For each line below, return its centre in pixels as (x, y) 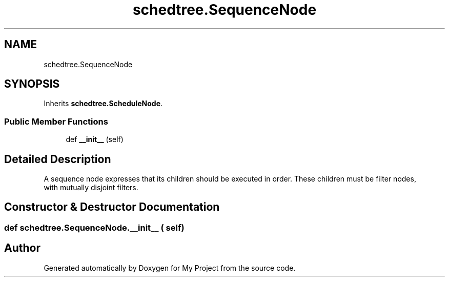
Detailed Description (58, 159)
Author (22, 248)
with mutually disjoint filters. (91, 188)
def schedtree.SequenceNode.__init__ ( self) (94, 227)
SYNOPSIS (32, 84)
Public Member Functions (56, 121)
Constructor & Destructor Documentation (112, 207)
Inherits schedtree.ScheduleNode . (103, 104)
